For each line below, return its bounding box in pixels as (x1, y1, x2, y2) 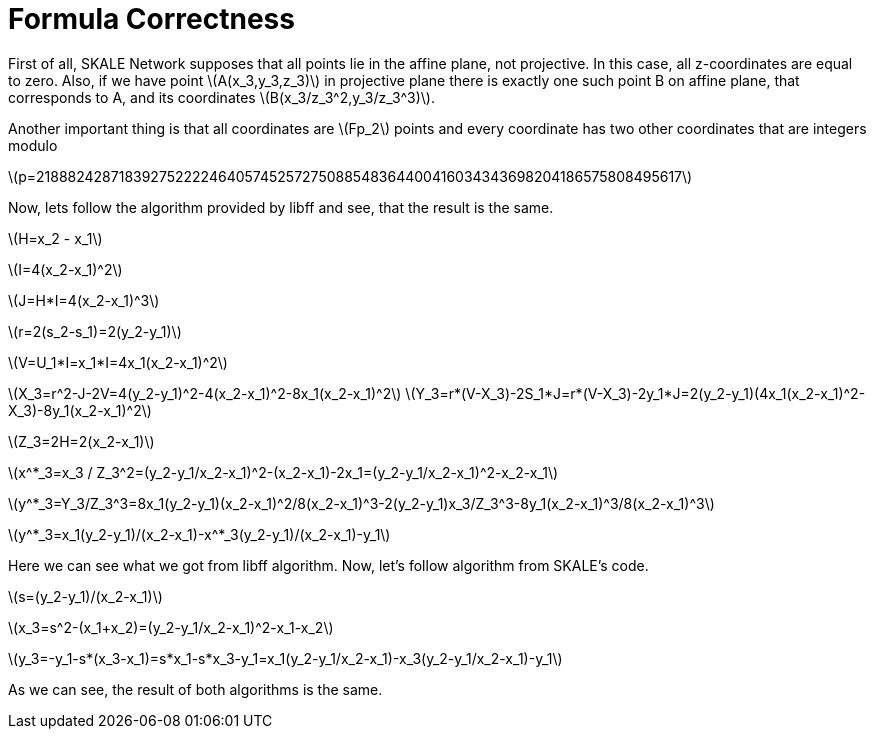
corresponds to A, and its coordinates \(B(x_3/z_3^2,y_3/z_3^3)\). (8, 88, 435, 106)
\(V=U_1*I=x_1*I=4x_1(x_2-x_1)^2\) (8, 353, 228, 371)
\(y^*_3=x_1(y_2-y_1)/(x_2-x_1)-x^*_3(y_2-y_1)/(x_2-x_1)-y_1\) (8, 525, 391, 543)
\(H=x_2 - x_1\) (8, 229, 103, 247)
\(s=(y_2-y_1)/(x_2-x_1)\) (8, 587, 163, 605)
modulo (8, 136, 58, 154)
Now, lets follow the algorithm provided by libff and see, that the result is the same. (8, 198, 554, 216)
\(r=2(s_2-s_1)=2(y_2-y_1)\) (8, 322, 182, 340)
